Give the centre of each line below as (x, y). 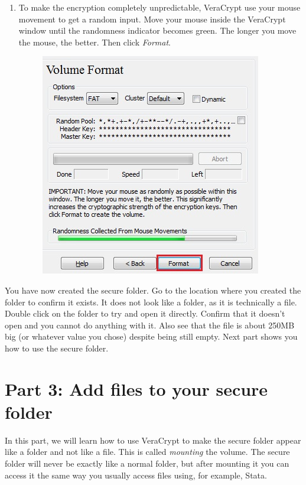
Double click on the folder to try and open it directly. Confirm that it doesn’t (145, 313)
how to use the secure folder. (57, 348)
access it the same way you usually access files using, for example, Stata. (136, 475)
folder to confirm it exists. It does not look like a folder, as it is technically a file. (151, 302)
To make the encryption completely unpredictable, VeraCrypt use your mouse (159, 7)
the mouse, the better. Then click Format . (95, 42)
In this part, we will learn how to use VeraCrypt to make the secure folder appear (153, 440)
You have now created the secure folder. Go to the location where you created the (153, 290)
